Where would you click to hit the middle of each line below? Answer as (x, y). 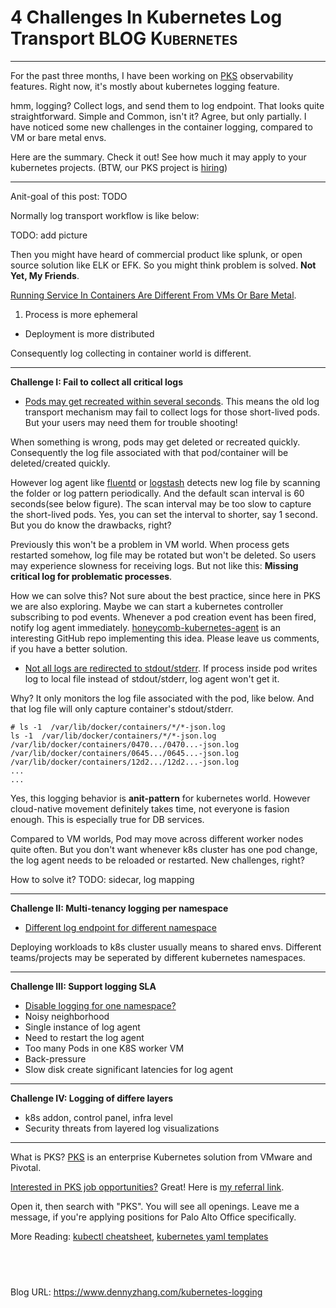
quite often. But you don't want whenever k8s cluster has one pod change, (164, 849)
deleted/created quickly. (60, 463)
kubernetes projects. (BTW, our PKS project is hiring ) (119, 167)
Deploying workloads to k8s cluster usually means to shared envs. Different (166, 947)
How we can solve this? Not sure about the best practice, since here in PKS (165, 595)
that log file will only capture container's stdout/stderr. (122, 708)
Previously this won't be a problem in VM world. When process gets (150, 544)
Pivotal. (26, 1167)
